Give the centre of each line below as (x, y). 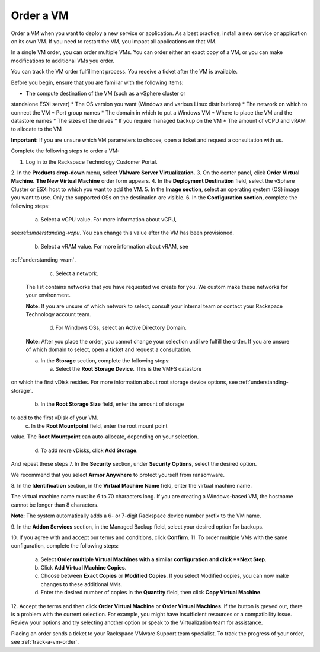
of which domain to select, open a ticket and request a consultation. (109, 349)
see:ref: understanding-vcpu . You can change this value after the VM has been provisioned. (122, 233)
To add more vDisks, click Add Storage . (89, 450)
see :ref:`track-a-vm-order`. (45, 642)
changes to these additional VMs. (81, 584)
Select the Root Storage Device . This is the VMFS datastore (129, 369)
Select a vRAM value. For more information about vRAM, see (115, 246)
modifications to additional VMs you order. (63, 61)
